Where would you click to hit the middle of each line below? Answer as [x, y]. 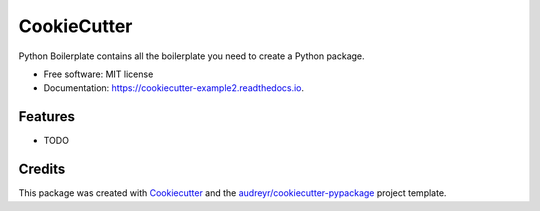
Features [46, 116]
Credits [42, 169]
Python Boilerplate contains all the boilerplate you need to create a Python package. [191, 56]
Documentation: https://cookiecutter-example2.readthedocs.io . [174, 88]
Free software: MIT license [98, 74]
